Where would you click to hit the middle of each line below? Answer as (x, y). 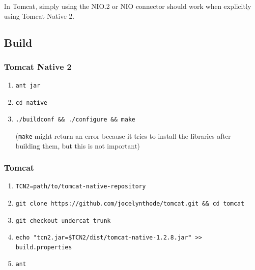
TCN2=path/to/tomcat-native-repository (81, 187)
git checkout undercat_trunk (63, 221)
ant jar (28, 86)
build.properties (44, 247)
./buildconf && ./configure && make (75, 120)
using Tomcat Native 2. (39, 15)
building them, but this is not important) (78, 145)
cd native (31, 103)
